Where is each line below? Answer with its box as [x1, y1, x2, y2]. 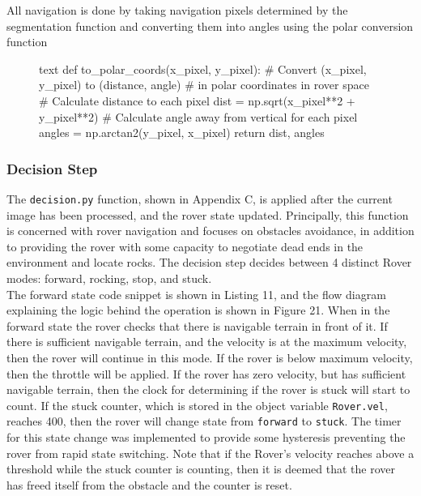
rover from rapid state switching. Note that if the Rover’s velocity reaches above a [6, 444, 415, 461]
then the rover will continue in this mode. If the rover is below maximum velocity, [6, 348, 413, 366]
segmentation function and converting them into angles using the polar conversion [6, 17, 414, 34]
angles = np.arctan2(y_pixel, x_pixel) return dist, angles [39, 124, 325, 141]
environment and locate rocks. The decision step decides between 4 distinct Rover [6, 254, 412, 271]
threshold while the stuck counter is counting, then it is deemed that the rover [6, 460, 395, 477]
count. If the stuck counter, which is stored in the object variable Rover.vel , [6, 396, 388, 413]
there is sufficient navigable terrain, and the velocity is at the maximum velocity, [6, 333, 407, 350]
